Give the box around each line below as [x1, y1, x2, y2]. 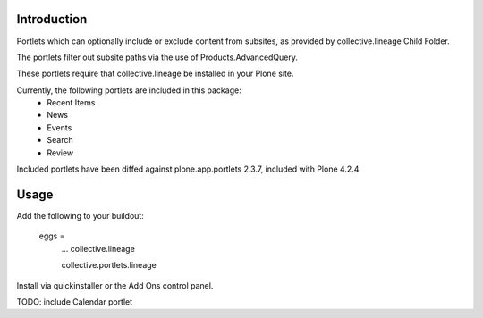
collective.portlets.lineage [61, 260, 157, 271]
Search [47, 135, 73, 146]
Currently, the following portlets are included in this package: [16, 85, 241, 96]
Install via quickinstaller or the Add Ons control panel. [16, 280, 214, 290]
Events [47, 121, 72, 133]
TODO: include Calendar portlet [16, 296, 133, 307]
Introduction [16, 12, 88, 27]
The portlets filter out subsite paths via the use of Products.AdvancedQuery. [16, 52, 299, 63]
